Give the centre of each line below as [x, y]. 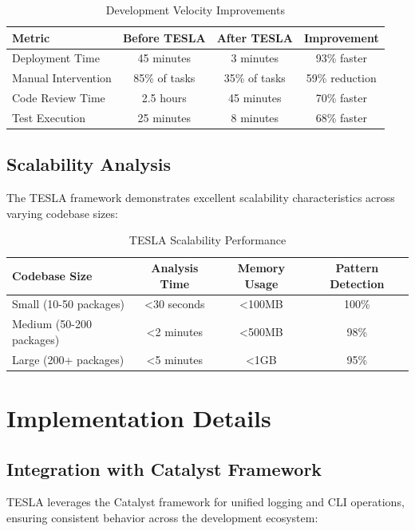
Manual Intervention [62, 78]
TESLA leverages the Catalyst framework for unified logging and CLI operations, [206, 502]
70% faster [341, 98]
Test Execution [49, 117]
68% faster [341, 117]
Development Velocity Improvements [195, 10]
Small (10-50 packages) [68, 304]
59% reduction [341, 78]
